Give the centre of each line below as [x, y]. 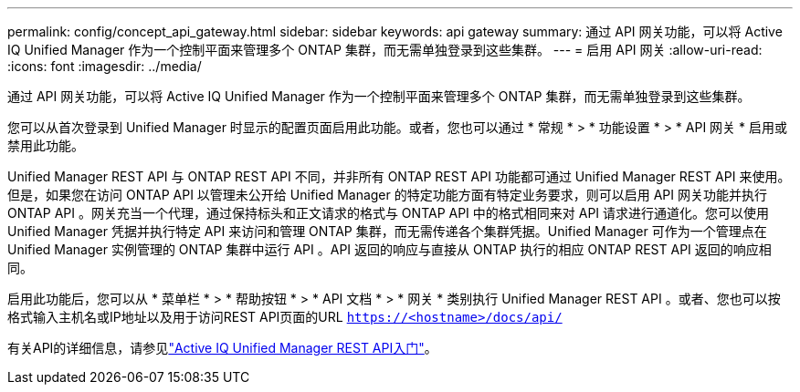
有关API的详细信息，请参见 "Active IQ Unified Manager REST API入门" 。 [222, 348]
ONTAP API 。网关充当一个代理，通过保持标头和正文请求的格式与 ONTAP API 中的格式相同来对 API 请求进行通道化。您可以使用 [389, 213]
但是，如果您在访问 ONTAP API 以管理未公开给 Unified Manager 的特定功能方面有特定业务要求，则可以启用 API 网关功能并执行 [387, 195]
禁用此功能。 [46, 145]
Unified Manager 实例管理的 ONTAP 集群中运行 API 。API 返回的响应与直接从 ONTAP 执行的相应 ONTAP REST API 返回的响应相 [389, 249]
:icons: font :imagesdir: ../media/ [105, 66]
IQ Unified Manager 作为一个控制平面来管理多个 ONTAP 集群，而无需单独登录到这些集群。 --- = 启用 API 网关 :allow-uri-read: [385, 50]
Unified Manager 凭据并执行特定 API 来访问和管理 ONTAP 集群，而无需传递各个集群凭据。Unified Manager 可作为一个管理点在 [387, 231]
